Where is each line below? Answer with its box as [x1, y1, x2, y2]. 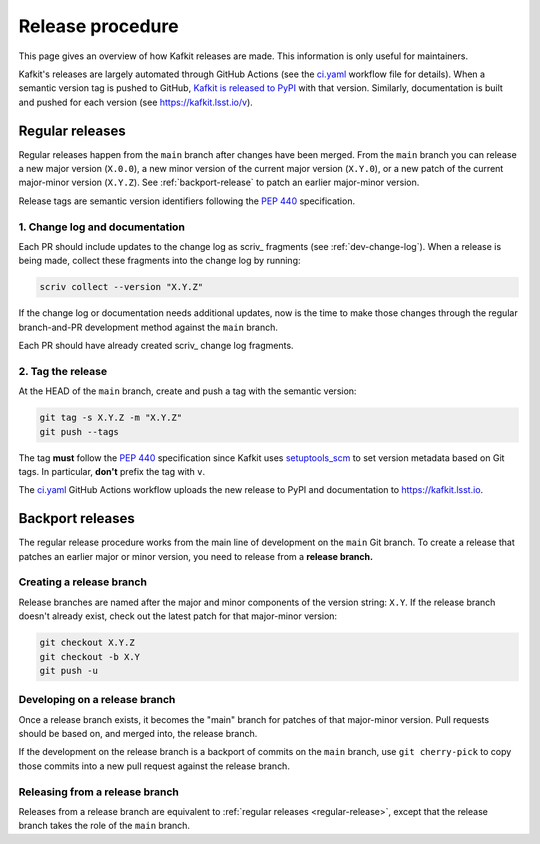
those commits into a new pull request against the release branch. [18, 760, 290, 772]
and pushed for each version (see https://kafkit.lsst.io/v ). [18, 96, 254, 108]
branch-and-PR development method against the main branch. [18, 321, 279, 333]
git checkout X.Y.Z [39, 637, 135, 649]
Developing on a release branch [18, 693, 176, 707]
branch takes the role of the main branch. [18, 820, 190, 832]
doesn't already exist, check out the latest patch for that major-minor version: [18, 610, 338, 622]
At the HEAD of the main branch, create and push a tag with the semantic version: [18, 385, 357, 397]
